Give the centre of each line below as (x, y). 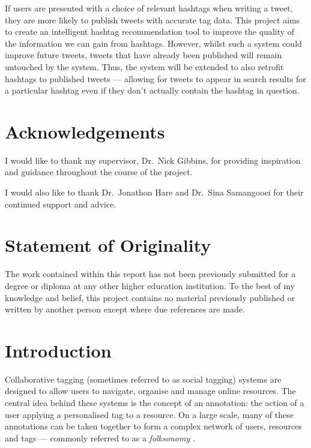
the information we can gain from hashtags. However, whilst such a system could (153, 43)
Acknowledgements (85, 131)
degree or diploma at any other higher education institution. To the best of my (150, 285)
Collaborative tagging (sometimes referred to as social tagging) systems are (143, 379)
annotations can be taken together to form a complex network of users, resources (153, 426)
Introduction (58, 350)
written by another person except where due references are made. (125, 309)
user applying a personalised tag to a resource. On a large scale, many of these (149, 414)
